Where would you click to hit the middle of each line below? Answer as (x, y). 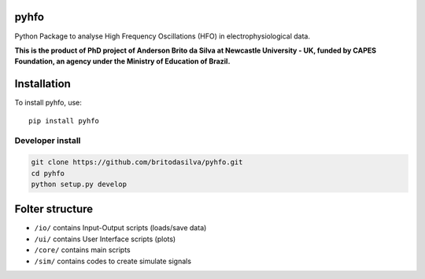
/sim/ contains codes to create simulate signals (113, 261)
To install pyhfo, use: (48, 103)
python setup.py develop (79, 184)
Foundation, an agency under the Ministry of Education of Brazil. (122, 61)
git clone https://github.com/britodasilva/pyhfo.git (137, 162)
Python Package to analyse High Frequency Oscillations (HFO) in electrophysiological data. (163, 36)
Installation (42, 84)
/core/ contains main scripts (82, 250)
